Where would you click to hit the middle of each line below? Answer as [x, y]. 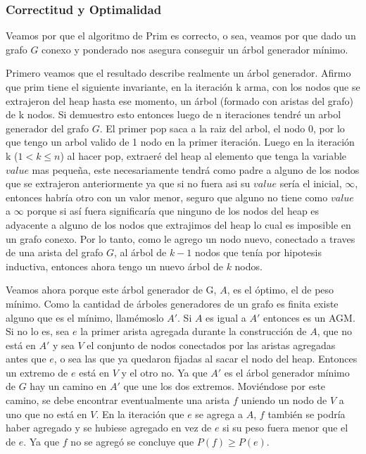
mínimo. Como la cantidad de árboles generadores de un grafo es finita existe [172, 303]
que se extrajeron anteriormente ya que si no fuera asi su [128, 183]
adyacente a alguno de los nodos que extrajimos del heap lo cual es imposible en [178, 224]
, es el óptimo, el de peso [280, 290]
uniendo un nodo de [284, 400]
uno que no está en [46, 414]
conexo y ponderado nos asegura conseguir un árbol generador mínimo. [195, 49]
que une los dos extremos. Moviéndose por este [225, 386]
